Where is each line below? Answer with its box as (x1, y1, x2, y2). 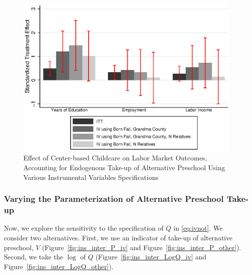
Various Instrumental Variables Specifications (23, 172, 159, 182)
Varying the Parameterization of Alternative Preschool (4, 193, 224, 205)
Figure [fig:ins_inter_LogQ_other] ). (4, 261, 114, 271)
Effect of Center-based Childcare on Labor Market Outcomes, (23, 153, 207, 163)
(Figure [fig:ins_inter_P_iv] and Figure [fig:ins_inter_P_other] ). (42, 242, 241, 252)
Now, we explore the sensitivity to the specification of (4, 223, 164, 233)
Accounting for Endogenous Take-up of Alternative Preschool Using (23, 162, 225, 173)
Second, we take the (4, 252, 63, 262)
